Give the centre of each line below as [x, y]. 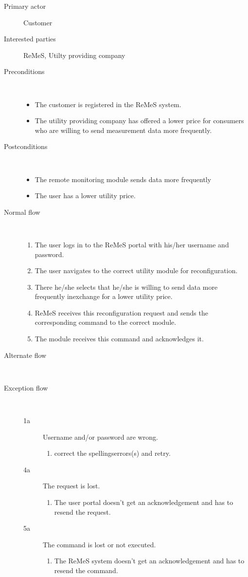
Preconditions [24, 71]
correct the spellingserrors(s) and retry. [112, 453]
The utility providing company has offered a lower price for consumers [139, 121]
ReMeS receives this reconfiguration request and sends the [121, 312]
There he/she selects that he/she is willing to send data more [126, 287]
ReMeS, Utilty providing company [74, 55]
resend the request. [82, 512]
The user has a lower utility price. [85, 195]
